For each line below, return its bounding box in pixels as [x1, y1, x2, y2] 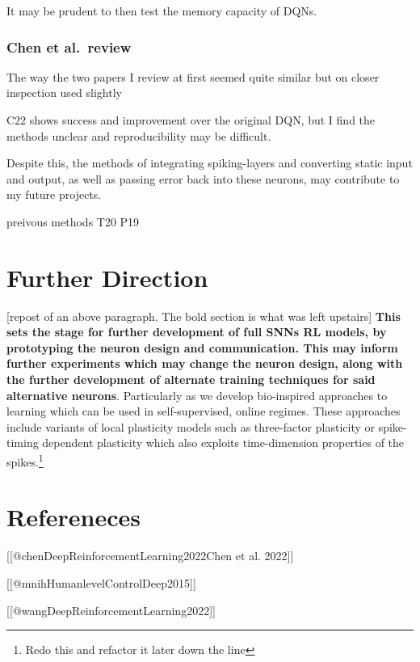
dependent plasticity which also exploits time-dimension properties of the [42, 434, 405, 451]
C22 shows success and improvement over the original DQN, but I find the [6, 112, 376, 128]
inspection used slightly [6, 84, 122, 101]
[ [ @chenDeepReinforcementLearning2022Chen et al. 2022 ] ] [6, 547, 294, 564]
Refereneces [6, 500, 141, 533]
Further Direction [6, 260, 208, 293]
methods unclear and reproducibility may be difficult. [6, 127, 271, 144]
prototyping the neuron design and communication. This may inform [6, 339, 398, 356]
